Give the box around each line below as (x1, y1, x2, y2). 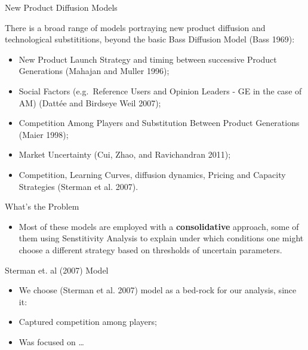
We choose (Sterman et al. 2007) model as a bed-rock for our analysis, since (19, 284, 297, 296)
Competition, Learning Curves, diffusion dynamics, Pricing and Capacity (19, 168, 286, 180)
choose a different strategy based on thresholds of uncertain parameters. (19, 243, 282, 256)
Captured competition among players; (19, 315, 157, 328)
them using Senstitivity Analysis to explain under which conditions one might (19, 232, 304, 244)
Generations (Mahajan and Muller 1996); (19, 65, 170, 77)
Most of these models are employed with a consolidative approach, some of (19, 220, 299, 232)
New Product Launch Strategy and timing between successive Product (19, 53, 277, 65)
